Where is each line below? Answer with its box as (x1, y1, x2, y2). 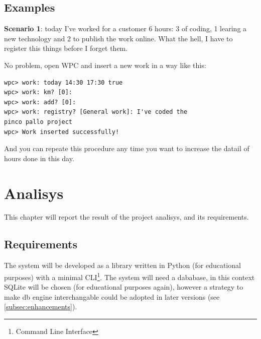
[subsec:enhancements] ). (4, 301, 77, 312)
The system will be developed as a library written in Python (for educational (4, 260, 241, 270)
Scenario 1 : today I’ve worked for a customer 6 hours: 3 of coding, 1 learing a (4, 23, 247, 34)
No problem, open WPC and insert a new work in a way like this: (4, 59, 206, 70)
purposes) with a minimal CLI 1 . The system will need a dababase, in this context (4, 270, 255, 282)
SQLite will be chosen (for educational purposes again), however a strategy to (4, 282, 243, 292)
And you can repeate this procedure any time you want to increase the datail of (4, 143, 249, 154)
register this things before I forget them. (4, 43, 128, 53)
